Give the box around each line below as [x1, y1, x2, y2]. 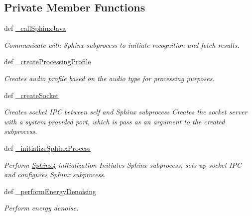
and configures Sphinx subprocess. [4, 169, 106, 180]
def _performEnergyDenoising [4, 186, 96, 196]
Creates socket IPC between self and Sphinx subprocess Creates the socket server [4, 107, 248, 117]
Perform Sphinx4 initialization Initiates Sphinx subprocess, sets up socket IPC [4, 159, 242, 170]
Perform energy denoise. [4, 203, 79, 213]
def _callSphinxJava [4, 23, 66, 33]
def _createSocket [4, 90, 59, 100]
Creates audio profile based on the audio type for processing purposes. [4, 73, 215, 83]
